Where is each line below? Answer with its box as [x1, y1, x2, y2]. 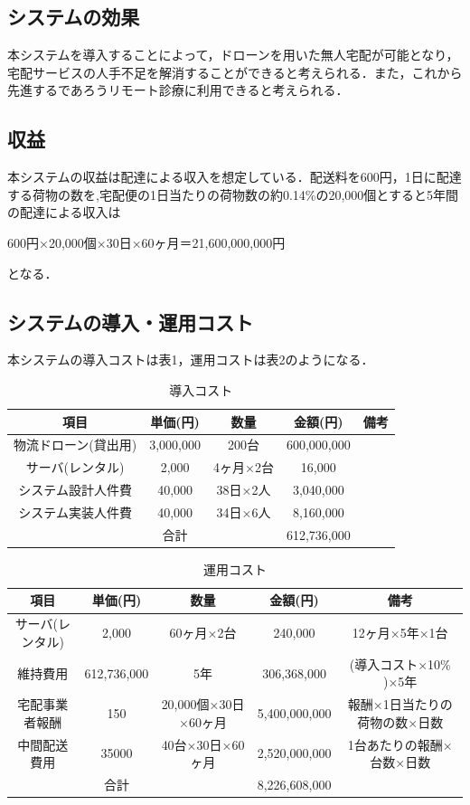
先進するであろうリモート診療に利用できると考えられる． [7, 80, 349, 99]
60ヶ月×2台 [169, 623, 237, 642]
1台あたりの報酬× [347, 734, 453, 753]
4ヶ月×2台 [213, 458, 274, 477]
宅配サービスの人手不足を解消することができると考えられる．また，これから [7, 62, 463, 81]
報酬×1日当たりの [347, 695, 453, 714]
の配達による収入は [7, 203, 121, 222]
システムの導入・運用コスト [7, 308, 254, 336]
